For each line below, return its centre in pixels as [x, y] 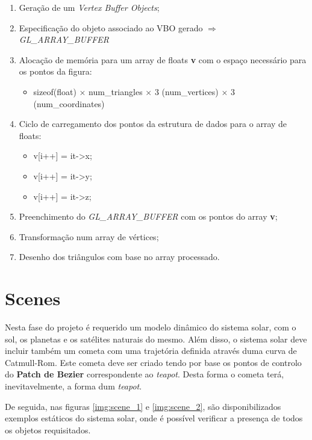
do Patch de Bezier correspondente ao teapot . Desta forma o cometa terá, [145, 374]
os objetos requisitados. [48, 429]
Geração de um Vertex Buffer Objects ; [89, 7]
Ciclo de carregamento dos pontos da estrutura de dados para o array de [153, 124]
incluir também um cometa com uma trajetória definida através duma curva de [151, 351]
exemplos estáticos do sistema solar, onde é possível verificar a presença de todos [154, 418]
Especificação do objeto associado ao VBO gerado [111, 27]
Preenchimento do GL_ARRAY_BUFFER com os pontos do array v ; [148, 216]
